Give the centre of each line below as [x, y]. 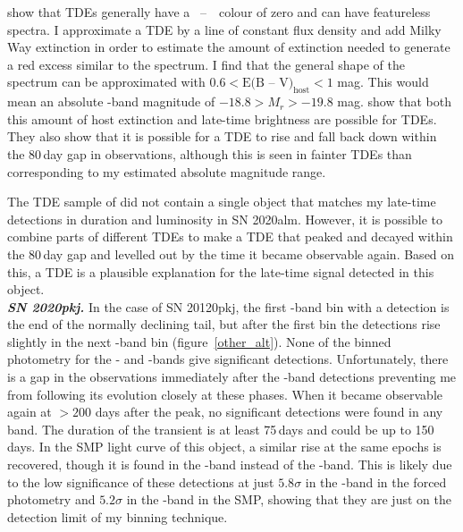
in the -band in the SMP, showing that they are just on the [289, 499]
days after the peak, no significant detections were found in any [269, 412]
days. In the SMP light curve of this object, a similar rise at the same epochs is [224, 447]
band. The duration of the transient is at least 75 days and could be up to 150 [221, 429]
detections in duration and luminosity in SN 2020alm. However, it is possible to [225, 219]
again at [29, 412]
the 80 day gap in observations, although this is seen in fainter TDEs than [210, 153]
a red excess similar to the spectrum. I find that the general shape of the [206, 64]
